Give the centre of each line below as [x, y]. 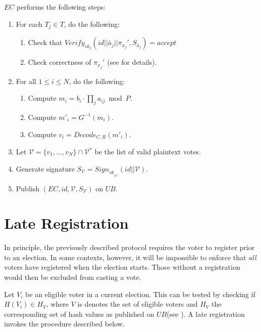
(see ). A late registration [206, 314]
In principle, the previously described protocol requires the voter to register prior [129, 247]
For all [26, 81]
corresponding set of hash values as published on [79, 314]
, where [58, 304]
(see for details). [132, 62]
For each [29, 24]
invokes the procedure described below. [64, 324]
